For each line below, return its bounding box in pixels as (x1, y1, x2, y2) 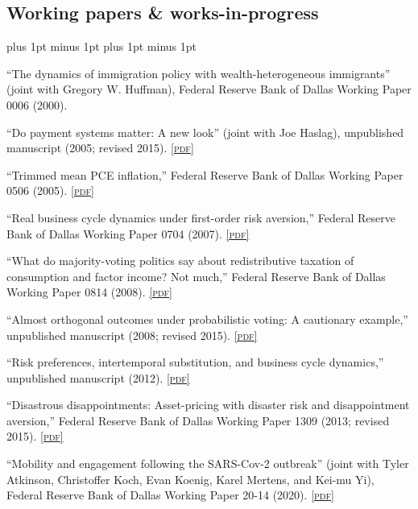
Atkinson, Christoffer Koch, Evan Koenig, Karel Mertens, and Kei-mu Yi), (6, 470, 375, 487)
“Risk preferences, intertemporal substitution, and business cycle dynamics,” (6, 354, 384, 370)
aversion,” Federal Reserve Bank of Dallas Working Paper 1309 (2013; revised (6, 412, 390, 428)
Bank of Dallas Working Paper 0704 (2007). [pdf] (6, 225, 250, 242)
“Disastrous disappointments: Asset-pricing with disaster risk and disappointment (6, 396, 410, 413)
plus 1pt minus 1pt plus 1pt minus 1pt (6, 38, 197, 55)
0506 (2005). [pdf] (6, 182, 94, 199)
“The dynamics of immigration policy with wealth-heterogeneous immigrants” (6, 64, 391, 81)
